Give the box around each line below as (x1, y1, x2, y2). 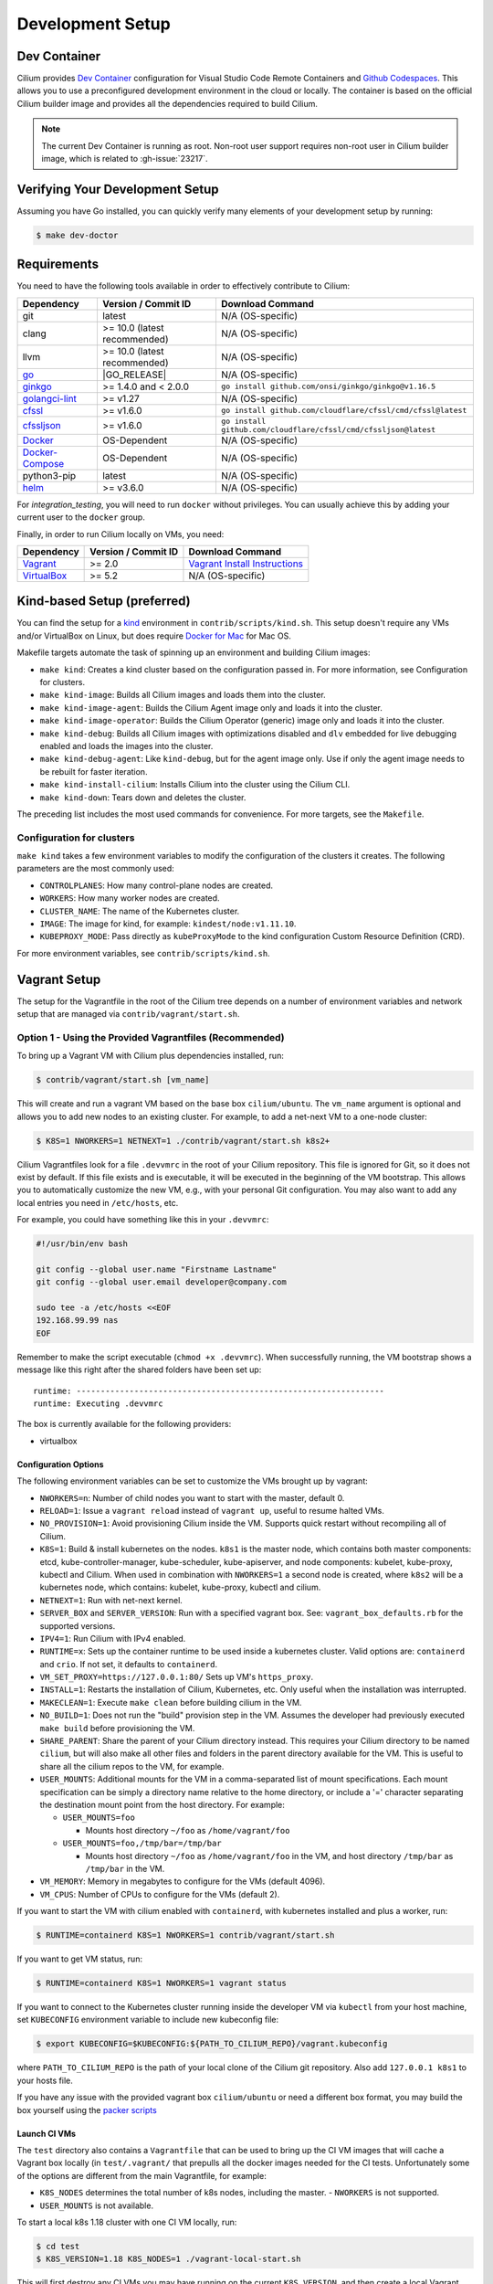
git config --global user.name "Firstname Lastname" (36, 1264, 278, 1274)
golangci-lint (22, 392, 78, 405)
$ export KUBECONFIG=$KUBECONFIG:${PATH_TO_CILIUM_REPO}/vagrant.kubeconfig (36, 2038, 388, 2049)
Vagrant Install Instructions (188, 557, 304, 570)
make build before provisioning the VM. (39, 1722, 195, 1733)
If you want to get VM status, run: (16, 1953, 143, 1964)
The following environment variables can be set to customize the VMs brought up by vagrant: (16, 1475, 369, 1486)
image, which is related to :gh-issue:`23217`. (41, 153, 209, 164)
